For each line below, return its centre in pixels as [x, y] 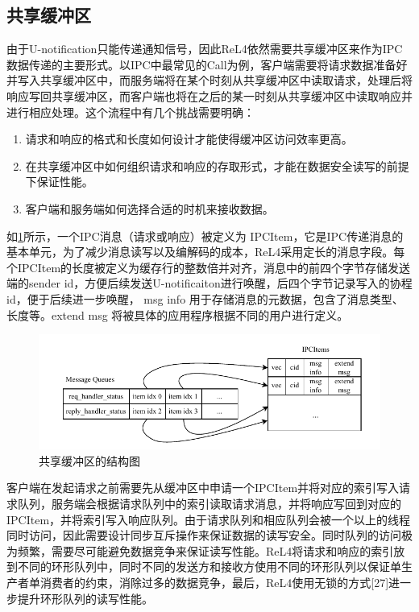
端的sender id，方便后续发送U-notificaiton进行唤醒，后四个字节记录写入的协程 [209, 283]
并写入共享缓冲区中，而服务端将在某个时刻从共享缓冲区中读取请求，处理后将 [209, 80]
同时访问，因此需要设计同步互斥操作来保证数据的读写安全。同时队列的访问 [204, 535]
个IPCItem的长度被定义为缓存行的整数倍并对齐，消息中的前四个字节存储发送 [209, 267]
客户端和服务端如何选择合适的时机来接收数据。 [149, 208]
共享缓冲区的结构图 [89, 460]
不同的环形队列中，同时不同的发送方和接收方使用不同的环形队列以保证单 [209, 567]
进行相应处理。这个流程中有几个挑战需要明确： [131, 112]
